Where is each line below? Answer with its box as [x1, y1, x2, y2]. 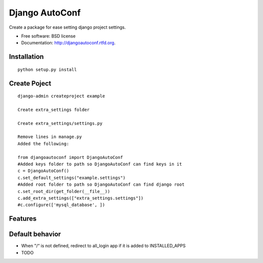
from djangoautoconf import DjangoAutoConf [18, 155, 123, 160]
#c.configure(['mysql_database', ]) [18, 202, 105, 208]
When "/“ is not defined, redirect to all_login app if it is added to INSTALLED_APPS [21, 243, 186, 249]
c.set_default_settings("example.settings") [18, 175, 126, 180]
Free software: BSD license [21, 33, 75, 39]
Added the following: [18, 141, 69, 146]
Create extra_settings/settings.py [18, 121, 103, 126]
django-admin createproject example [18, 93, 105, 99]
